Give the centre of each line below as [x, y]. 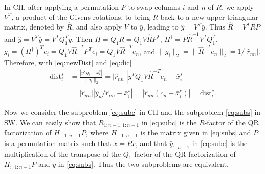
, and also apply [97, 27]
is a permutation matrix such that [58, 143]
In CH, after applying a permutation [62, 7]
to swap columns [154, 7]
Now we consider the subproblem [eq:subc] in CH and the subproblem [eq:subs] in [132, 112]
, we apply [238, 7]
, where [97, 133]
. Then [82, 38]
